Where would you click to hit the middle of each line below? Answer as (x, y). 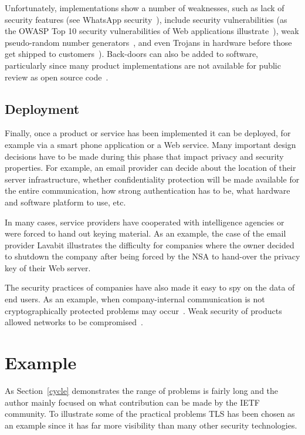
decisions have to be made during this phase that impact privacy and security (144, 156)
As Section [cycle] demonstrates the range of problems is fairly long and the (142, 390)
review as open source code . (57, 77)
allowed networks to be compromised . (74, 322)
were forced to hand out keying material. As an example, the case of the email (145, 233)
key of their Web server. (48, 267)
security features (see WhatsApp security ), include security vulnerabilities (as (146, 19)
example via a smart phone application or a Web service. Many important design (150, 144)
